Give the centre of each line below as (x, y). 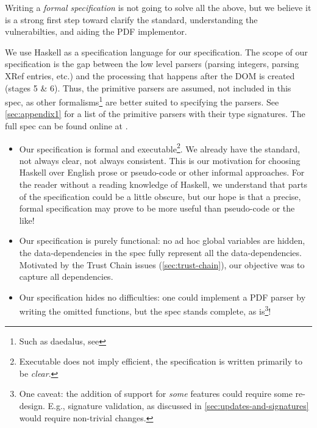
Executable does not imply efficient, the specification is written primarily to (161, 361)
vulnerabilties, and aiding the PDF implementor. (96, 31)
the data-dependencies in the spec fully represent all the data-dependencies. (160, 252)
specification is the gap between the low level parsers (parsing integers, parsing (152, 64)
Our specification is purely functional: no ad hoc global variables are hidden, (162, 241)
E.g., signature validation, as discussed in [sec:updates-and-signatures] (178, 405)
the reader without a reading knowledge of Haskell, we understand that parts (163, 184)
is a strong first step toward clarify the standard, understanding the (131, 19)
